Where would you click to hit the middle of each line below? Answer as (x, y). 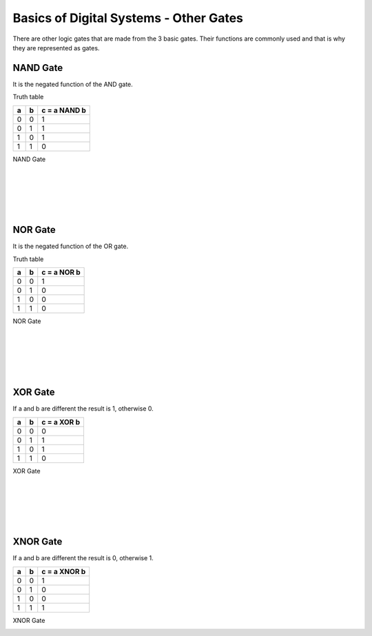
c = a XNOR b (64, 571)
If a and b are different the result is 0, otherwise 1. (83, 558)
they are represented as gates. (56, 48)
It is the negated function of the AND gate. (73, 84)
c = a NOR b (61, 272)
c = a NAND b (64, 110)
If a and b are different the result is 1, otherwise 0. (83, 409)
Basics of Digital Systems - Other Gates (128, 18)
